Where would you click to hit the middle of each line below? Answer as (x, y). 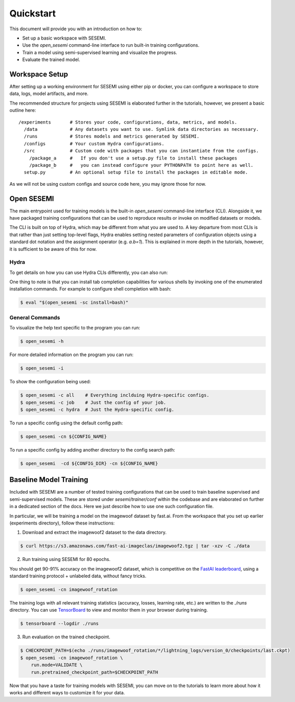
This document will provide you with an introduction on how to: (76, 29)
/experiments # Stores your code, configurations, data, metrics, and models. (128, 122)
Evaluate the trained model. (51, 60)
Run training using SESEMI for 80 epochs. (66, 559)
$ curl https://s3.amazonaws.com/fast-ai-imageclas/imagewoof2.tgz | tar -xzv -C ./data (135, 546)
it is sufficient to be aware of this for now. (53, 249)
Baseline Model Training (49, 480)
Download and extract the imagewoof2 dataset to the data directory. (94, 532)
